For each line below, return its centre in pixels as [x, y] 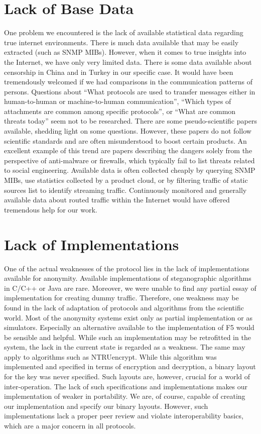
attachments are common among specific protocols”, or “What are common [120, 111]
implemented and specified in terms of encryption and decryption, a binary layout [130, 366]
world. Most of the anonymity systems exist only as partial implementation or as [128, 317]
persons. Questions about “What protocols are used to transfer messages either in [130, 91]
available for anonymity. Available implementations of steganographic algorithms [128, 278]
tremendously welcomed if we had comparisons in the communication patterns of [128, 82]
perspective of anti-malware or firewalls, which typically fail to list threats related [129, 160]
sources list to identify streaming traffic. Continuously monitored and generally [125, 190]
